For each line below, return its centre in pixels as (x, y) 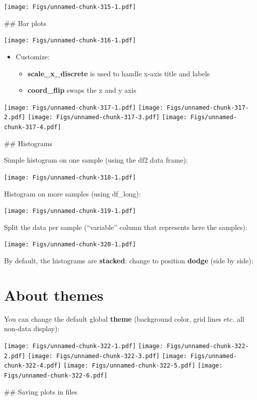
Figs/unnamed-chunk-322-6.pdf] (56, 375)
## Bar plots (25, 23)
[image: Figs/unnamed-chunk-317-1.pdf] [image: (84, 107)
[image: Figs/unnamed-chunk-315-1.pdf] (70, 7)
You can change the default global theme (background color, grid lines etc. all (124, 318)
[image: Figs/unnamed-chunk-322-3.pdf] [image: (107, 356)
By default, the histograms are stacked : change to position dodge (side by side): (129, 260)
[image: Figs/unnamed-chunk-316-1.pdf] (70, 41)
